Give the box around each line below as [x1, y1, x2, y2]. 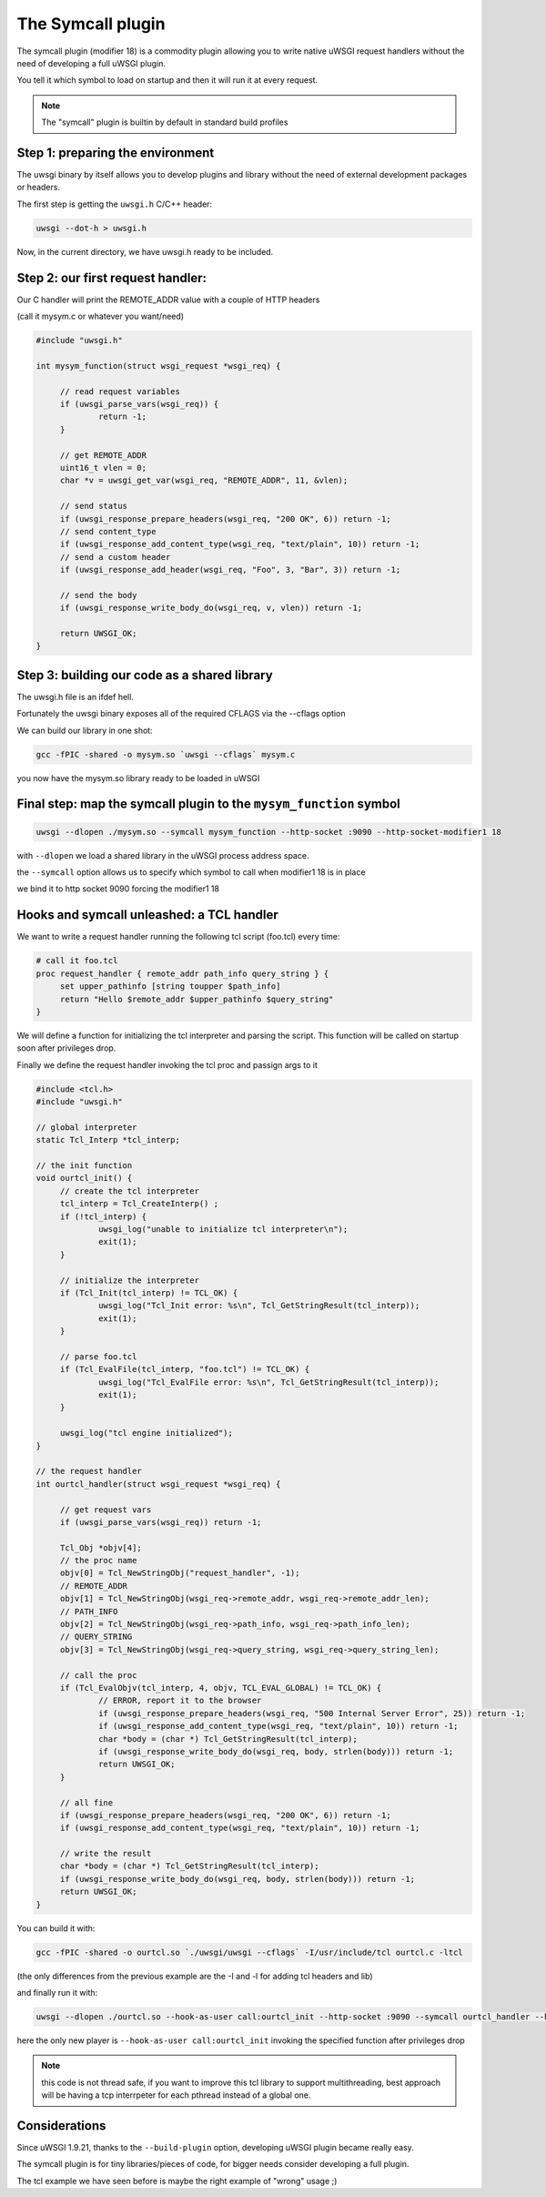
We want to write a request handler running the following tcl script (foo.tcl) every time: [16, 931, 340, 942]
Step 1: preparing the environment [16, 145, 215, 160]
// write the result [59, 1848, 152, 1859]
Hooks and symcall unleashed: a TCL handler [16, 907, 279, 923]
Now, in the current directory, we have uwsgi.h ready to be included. [16, 246, 274, 257]
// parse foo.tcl [59, 1351, 137, 1361]
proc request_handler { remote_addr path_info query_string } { [35, 968, 329, 979]
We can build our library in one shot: [16, 725, 154, 736]
